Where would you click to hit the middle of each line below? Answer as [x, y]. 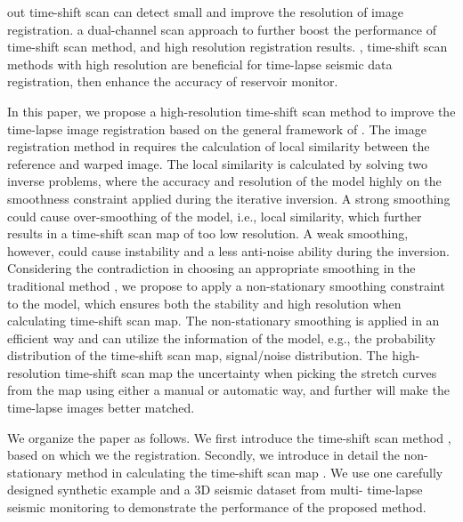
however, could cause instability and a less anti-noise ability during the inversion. [228, 250]
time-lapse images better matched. [101, 408]
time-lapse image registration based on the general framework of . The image [217, 128]
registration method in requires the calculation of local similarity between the [219, 146]
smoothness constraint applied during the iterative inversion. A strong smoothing [229, 198]
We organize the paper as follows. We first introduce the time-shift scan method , [229, 437]
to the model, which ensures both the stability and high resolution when [204, 303]
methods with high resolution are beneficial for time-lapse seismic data [200, 64]
